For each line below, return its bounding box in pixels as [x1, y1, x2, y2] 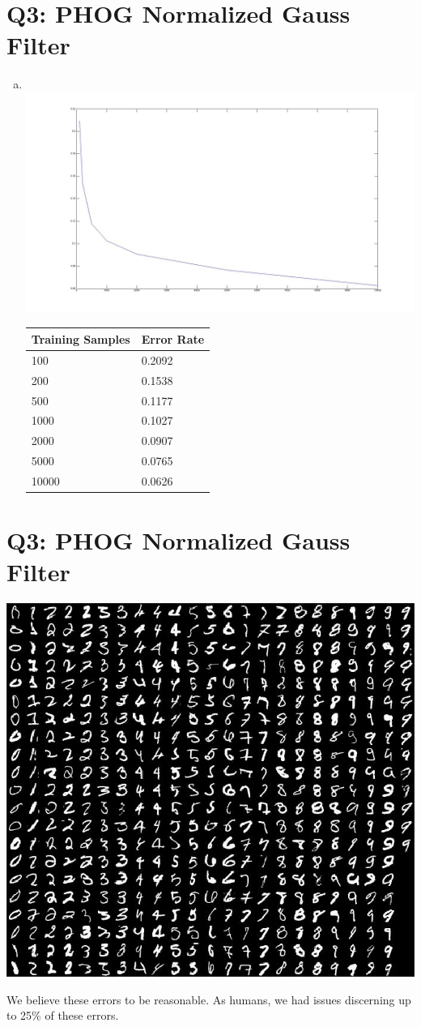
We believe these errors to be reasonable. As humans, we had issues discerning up [6, 991, 411, 1008]
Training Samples [31, 330, 130, 347]
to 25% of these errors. [6, 1007, 119, 1024]
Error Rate [141, 330, 205, 347]
